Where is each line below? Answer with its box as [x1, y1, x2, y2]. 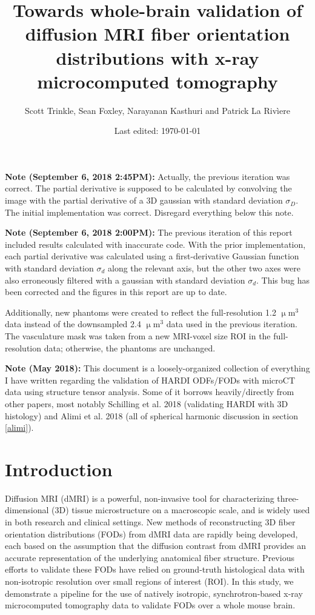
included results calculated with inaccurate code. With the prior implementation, [5, 238, 306, 250]
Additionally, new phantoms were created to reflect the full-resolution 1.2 [5, 305, 276, 318]
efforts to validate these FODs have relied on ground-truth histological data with [5, 563, 305, 576]
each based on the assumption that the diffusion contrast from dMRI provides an [5, 539, 306, 552]
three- [277, 491, 299, 504]
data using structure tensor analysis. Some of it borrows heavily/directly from [5, 385, 294, 398]
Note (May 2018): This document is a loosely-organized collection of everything [5, 362, 310, 374]
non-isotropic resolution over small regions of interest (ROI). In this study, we [5, 575, 294, 588]
